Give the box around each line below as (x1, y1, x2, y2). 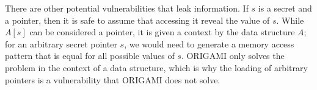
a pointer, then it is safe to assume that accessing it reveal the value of (5, 13, 270, 26)
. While (276, 13, 304, 26)
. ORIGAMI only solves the (181, 49, 285, 62)
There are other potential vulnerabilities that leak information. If (5, 2, 249, 14)
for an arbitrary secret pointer (5, 37, 117, 50)
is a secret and (258, 2, 312, 14)
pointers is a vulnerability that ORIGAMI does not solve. (5, 73, 220, 86)
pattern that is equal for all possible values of (5, 49, 175, 62)
